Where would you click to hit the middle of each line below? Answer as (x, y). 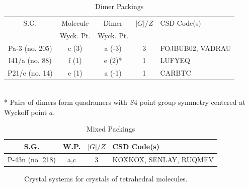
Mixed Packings (111, 129)
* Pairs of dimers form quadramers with (66, 102)
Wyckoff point (26, 112)
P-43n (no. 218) (32, 159)
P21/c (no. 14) (30, 73)
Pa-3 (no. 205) (30, 48)
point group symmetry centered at (192, 102)
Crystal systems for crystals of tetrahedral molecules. (106, 178)
